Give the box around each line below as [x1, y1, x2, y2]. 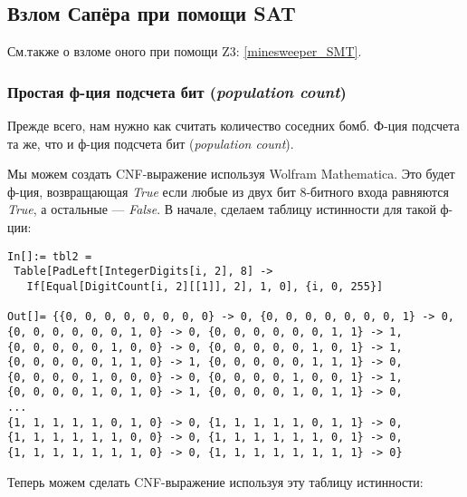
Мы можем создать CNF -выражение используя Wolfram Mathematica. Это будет [7, 164, 455, 183]
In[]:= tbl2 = [7, 249, 92, 263]
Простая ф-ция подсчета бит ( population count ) [7, 80, 347, 102]
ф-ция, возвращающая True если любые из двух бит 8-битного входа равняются [7, 181, 449, 200]
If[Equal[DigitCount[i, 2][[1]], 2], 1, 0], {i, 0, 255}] [26, 279, 384, 293]
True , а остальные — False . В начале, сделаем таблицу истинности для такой [7, 200, 436, 219]
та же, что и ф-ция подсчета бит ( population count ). [7, 133, 294, 152]
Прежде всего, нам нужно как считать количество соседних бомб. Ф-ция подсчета [7, 116, 460, 135]
